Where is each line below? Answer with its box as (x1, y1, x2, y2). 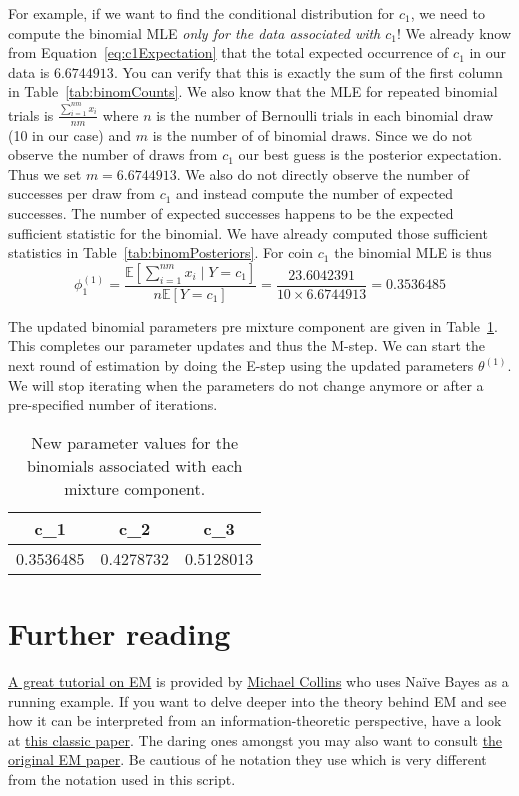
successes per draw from (8, 183, 155, 204)
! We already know (397, 22, 512, 43)
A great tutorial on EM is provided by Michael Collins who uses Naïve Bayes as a (8, 670, 509, 691)
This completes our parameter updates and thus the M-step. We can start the (8, 335, 485, 356)
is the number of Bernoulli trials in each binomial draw (156, 104, 494, 125)
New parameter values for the (31, 430, 239, 454)
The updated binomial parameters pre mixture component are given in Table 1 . (8, 315, 498, 336)
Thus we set (8, 163, 82, 184)
